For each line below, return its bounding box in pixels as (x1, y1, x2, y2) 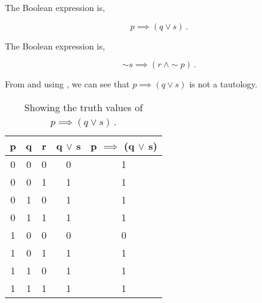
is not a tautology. (189, 78, 258, 90)
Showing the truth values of (24, 100, 143, 114)
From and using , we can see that (5, 78, 130, 90)
